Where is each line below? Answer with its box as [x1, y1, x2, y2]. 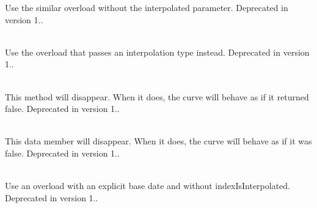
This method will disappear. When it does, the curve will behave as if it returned [5, 90, 309, 103]
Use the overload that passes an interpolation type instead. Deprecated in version [5, 45, 310, 58]
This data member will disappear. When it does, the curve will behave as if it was [5, 135, 312, 147]
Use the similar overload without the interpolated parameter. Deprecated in [5, 1, 288, 13]
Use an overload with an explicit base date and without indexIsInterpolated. [5, 179, 290, 192]
